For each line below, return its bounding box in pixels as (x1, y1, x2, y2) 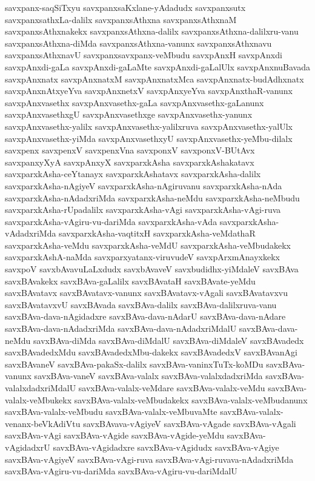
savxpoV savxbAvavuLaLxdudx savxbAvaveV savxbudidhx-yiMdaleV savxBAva (5, 263, 299, 275)
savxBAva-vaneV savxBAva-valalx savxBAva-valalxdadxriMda (34, 369, 263, 382)
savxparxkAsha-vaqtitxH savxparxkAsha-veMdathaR (59, 227, 256, 240)
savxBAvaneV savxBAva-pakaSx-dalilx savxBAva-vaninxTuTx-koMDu (5, 357, 264, 370)
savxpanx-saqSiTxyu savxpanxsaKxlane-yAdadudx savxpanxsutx (5, 1, 246, 13)
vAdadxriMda (5, 227, 56, 240)
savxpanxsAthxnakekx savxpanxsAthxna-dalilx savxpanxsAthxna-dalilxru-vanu (5, 25, 299, 38)
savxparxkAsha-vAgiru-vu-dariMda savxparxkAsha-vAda (5, 215, 217, 227)
